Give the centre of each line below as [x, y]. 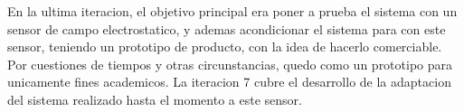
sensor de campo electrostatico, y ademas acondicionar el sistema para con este [227, 28]
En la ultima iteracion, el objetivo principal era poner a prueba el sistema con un [232, 11]
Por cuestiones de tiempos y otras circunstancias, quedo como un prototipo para [230, 64]
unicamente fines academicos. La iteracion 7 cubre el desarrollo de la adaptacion [229, 82]
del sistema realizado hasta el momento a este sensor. [155, 99]
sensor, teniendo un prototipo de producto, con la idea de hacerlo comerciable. [225, 47]
